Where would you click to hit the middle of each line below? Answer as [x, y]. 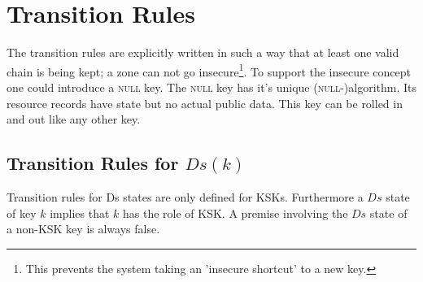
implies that [80, 213]
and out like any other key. [74, 119]
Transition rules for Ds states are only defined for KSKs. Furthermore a [185, 196]
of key [22, 213]
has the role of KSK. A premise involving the [235, 213]
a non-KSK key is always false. [83, 229]
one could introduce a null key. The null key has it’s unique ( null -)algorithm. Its [211, 87]
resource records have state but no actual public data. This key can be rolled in [205, 103]
